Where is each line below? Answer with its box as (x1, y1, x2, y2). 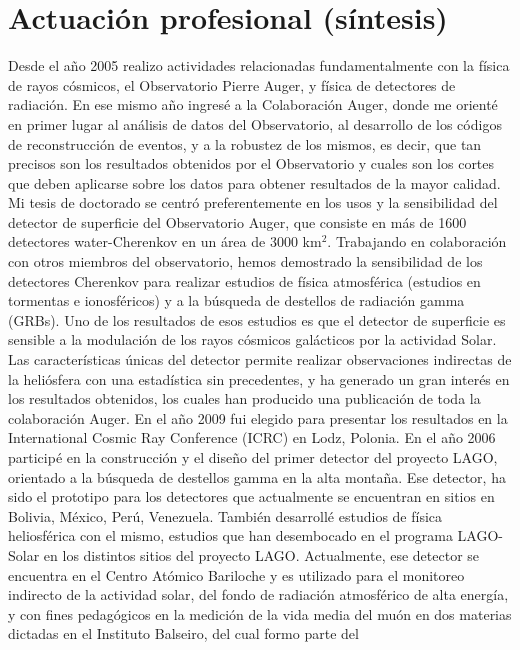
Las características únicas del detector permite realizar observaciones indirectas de (8, 349, 512, 370)
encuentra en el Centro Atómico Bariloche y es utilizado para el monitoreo (8, 564, 465, 585)
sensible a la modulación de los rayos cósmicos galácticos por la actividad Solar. (8, 329, 497, 350)
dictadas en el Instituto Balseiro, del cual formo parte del (8, 623, 359, 644)
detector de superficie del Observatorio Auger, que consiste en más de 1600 (8, 211, 467, 232)
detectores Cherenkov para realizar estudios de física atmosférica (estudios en (8, 270, 481, 291)
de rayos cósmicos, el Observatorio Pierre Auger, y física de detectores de (8, 74, 456, 95)
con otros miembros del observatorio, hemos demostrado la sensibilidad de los (8, 251, 483, 272)
